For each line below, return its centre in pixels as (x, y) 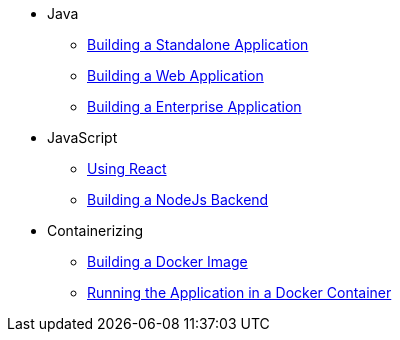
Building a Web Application (175, 75)
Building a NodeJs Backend (178, 199)
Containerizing (95, 230)
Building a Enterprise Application (194, 106)
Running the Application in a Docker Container (239, 292)
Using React (127, 168)
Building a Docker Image (167, 261)
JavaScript (82, 137)
